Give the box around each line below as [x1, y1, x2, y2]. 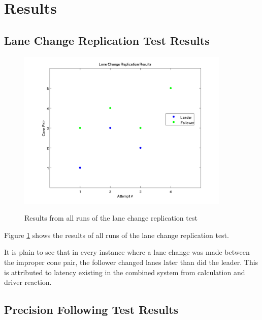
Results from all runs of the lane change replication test [24, 212, 198, 223]
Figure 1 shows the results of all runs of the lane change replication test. [4, 229, 229, 240]
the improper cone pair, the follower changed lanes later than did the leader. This [4, 256, 258, 267]
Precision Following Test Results [4, 302, 179, 317]
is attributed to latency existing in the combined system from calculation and [4, 266, 245, 277]
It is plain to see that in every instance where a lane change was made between [4, 247, 250, 257]
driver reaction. [4, 277, 52, 287]
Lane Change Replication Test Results [4, 32, 210, 48]
